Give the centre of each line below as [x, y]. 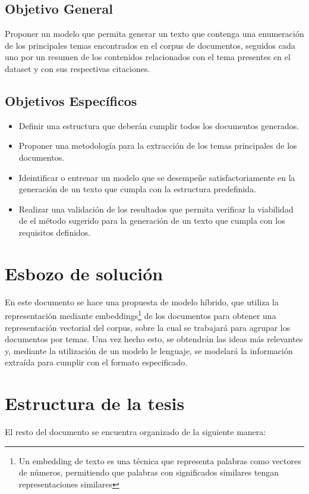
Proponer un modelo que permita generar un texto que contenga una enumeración [154, 34]
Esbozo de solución [84, 273]
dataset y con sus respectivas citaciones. [78, 68]
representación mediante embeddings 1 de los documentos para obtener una [141, 315]
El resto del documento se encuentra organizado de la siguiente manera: [135, 432]
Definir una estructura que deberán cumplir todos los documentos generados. [159, 125]
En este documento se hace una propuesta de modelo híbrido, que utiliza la [142, 301]
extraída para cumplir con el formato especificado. [96, 362]
